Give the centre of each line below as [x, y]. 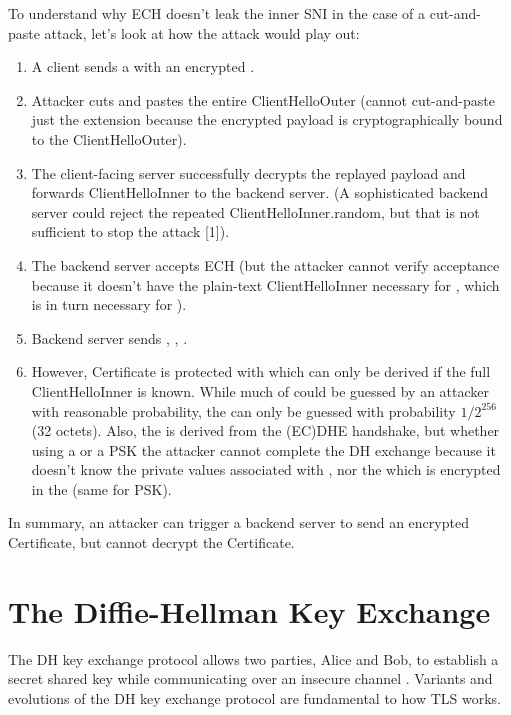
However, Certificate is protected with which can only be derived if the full [261, 371]
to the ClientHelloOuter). [109, 138]
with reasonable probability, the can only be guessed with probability [243, 410]
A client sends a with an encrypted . [143, 66]
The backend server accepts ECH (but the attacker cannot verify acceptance [265, 264]
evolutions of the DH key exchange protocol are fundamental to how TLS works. [255, 697]
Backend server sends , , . [109, 337]
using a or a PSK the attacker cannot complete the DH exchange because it [263, 449]
